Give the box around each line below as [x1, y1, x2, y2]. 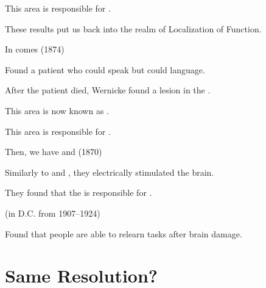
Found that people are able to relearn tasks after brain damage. [5, 227, 242, 240]
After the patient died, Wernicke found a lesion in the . [5, 84, 211, 96]
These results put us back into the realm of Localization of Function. [5, 22, 262, 35]
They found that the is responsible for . [5, 186, 152, 199]
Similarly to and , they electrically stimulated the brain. [5, 165, 214, 178]
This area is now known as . [5, 104, 109, 117]
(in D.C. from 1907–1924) [5, 206, 100, 219]
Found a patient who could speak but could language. [5, 63, 205, 76]
